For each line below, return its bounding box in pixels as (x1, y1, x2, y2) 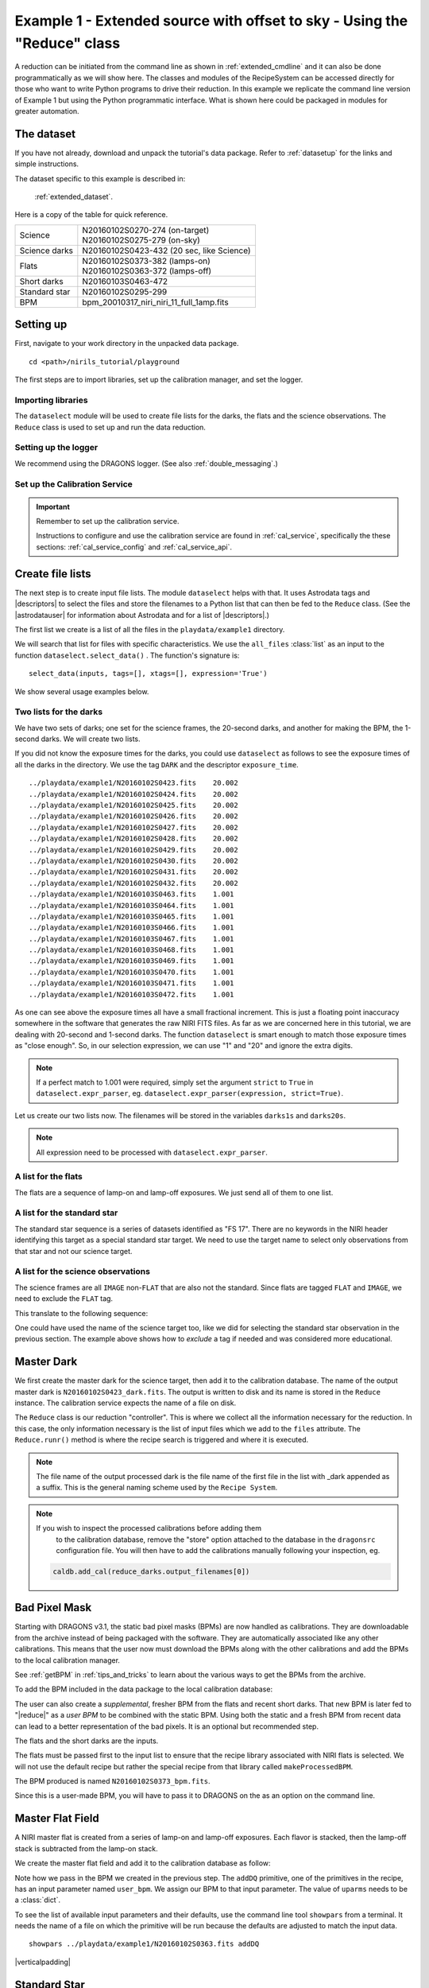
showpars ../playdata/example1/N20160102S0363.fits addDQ (29, 1939, 260, 1948)
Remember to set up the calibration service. (36, 517, 180, 526)
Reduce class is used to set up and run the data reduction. (14, 422, 207, 432)
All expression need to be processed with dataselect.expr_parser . (36, 1147, 268, 1157)
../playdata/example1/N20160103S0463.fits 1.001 (29, 890, 234, 899)
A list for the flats (14, 1171, 83, 1182)
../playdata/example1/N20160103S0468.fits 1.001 (29, 945, 234, 954)
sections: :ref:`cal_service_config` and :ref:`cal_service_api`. (36, 542, 233, 552)
